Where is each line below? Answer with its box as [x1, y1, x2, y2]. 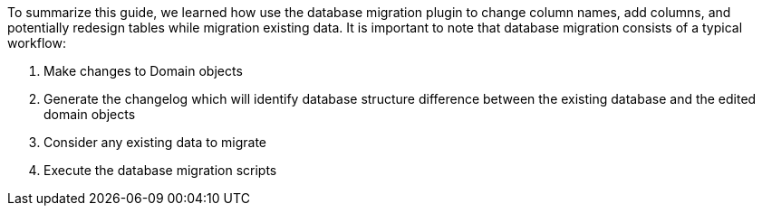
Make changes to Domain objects [43, 63, 243, 79]
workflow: [7, 35, 66, 51]
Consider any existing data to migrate [43, 134, 267, 150]
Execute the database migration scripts [43, 162, 277, 178]
